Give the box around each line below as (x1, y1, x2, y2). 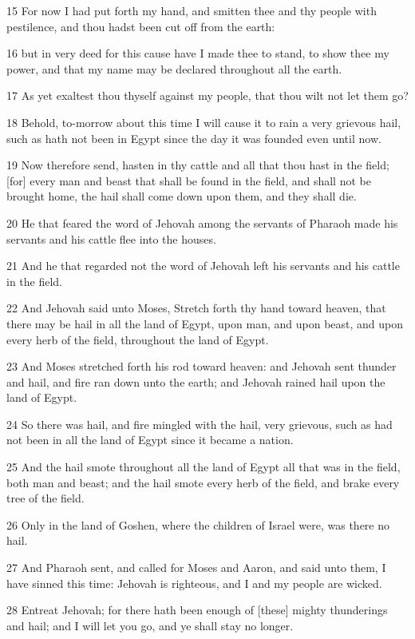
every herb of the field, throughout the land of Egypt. (6, 331, 269, 347)
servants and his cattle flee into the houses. (6, 230, 216, 247)
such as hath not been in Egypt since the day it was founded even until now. (6, 129, 381, 146)
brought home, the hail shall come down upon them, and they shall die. (6, 188, 357, 204)
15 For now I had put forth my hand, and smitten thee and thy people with (6, 2, 377, 18)
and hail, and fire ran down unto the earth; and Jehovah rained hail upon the (6, 373, 385, 390)
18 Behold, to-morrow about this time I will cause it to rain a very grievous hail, (6, 113, 401, 130)
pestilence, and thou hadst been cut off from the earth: (6, 18, 275, 34)
